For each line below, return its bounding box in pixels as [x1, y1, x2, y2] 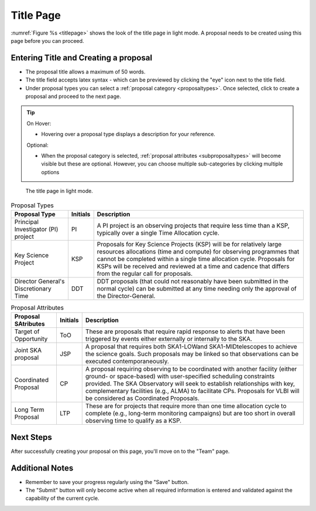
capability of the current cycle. [25, 495, 99, 502]
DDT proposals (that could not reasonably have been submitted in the [97, 277, 289, 285]
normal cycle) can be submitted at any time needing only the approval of [97, 285, 297, 293]
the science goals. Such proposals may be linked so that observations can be [85, 350, 299, 358]
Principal [14, 218, 39, 226]
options [41, 168, 60, 175]
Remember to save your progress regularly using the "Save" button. [25, 478, 189, 485]
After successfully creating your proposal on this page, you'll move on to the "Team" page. [11, 448, 230, 455]
